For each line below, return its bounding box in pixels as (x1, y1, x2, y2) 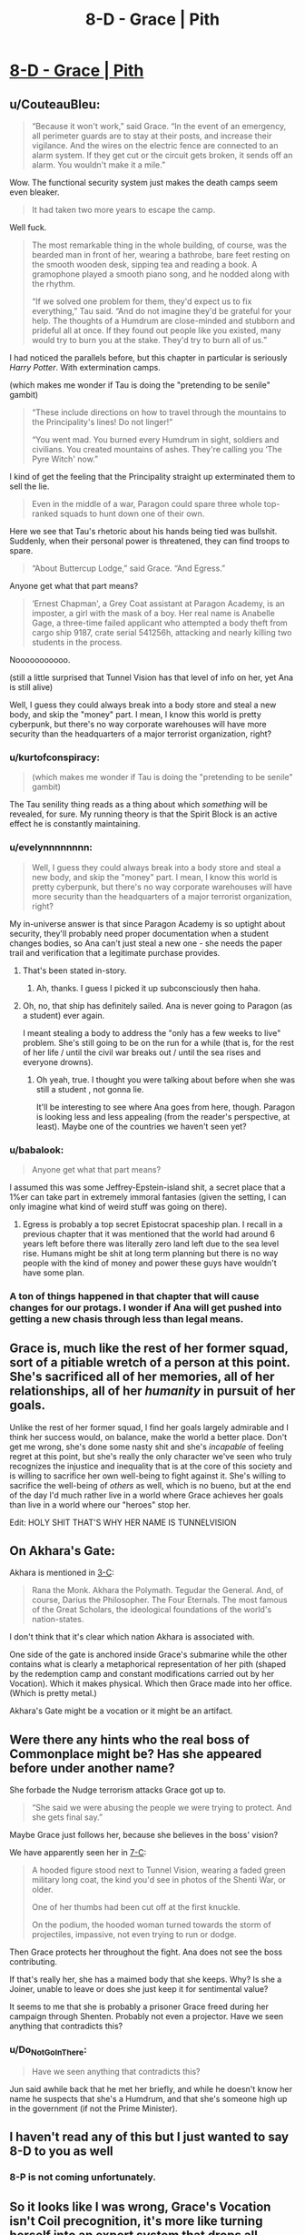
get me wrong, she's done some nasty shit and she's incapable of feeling (9, 1441, 284, 1452)
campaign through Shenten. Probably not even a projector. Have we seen (9, 2011, 284, 2022)
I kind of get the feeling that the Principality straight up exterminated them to (9, 472, 296, 482)
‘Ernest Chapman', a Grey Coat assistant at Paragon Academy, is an (31, 598, 285, 609)
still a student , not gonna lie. (35, 1083, 144, 1094)
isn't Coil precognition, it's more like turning (9, 2213, 263, 2229)
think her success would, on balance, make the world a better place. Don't (9, 1431, 288, 1442)
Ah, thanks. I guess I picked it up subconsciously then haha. (35, 982, 261, 993)
